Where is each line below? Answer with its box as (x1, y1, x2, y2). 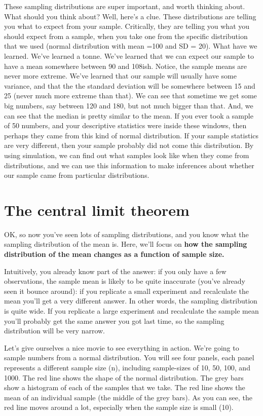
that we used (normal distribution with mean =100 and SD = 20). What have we (4, 41, 257, 51)
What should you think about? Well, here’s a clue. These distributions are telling (4, 11, 256, 21)
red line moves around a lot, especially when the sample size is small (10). (4, 402, 234, 412)
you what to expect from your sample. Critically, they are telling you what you (4, 21, 250, 31)
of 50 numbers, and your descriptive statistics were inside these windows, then (4, 120, 247, 131)
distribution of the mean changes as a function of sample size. (4, 249, 224, 259)
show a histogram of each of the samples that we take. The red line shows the (4, 382, 245, 393)
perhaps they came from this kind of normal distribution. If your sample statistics (4, 130, 259, 140)
